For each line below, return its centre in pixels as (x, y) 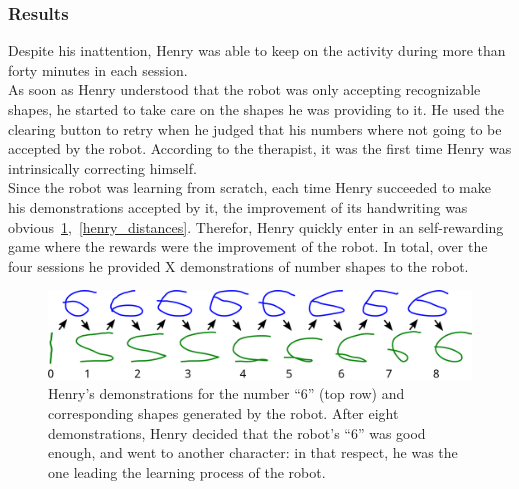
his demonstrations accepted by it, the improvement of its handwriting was (238, 206)
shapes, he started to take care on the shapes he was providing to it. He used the (256, 109)
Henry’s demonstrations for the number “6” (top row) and (226, 393)
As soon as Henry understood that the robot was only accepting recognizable (244, 89)
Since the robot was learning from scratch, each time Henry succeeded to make (249, 187)
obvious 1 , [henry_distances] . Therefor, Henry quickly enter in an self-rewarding (256, 226)
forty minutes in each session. (98, 69)
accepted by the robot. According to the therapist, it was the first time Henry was (260, 148)
